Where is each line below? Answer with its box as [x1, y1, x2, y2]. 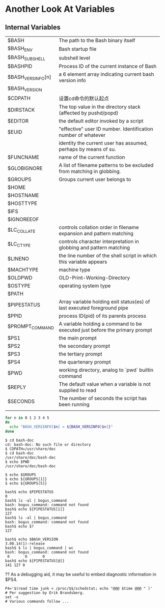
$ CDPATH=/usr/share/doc [5, 447, 56, 452]
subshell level [58, 54, 90, 61]
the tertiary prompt [58, 350, 102, 357]
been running [58, 401, 90, 408]
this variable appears [58, 258, 107, 265]
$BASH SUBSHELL [7, 54, 46, 62]
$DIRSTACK [7, 106, 35, 113]
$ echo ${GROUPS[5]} [5, 481, 48, 486]
